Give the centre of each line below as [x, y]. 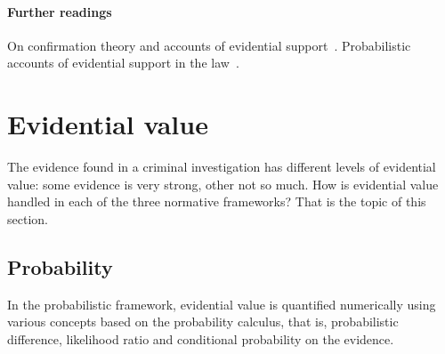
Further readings [60, 11]
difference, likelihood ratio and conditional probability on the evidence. [201, 338]
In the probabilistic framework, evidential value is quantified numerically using [222, 304]
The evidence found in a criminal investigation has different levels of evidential [222, 167]
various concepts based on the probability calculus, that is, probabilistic [203, 322]
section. [28, 218]
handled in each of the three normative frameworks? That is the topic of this [217, 201]
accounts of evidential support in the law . [123, 63]
